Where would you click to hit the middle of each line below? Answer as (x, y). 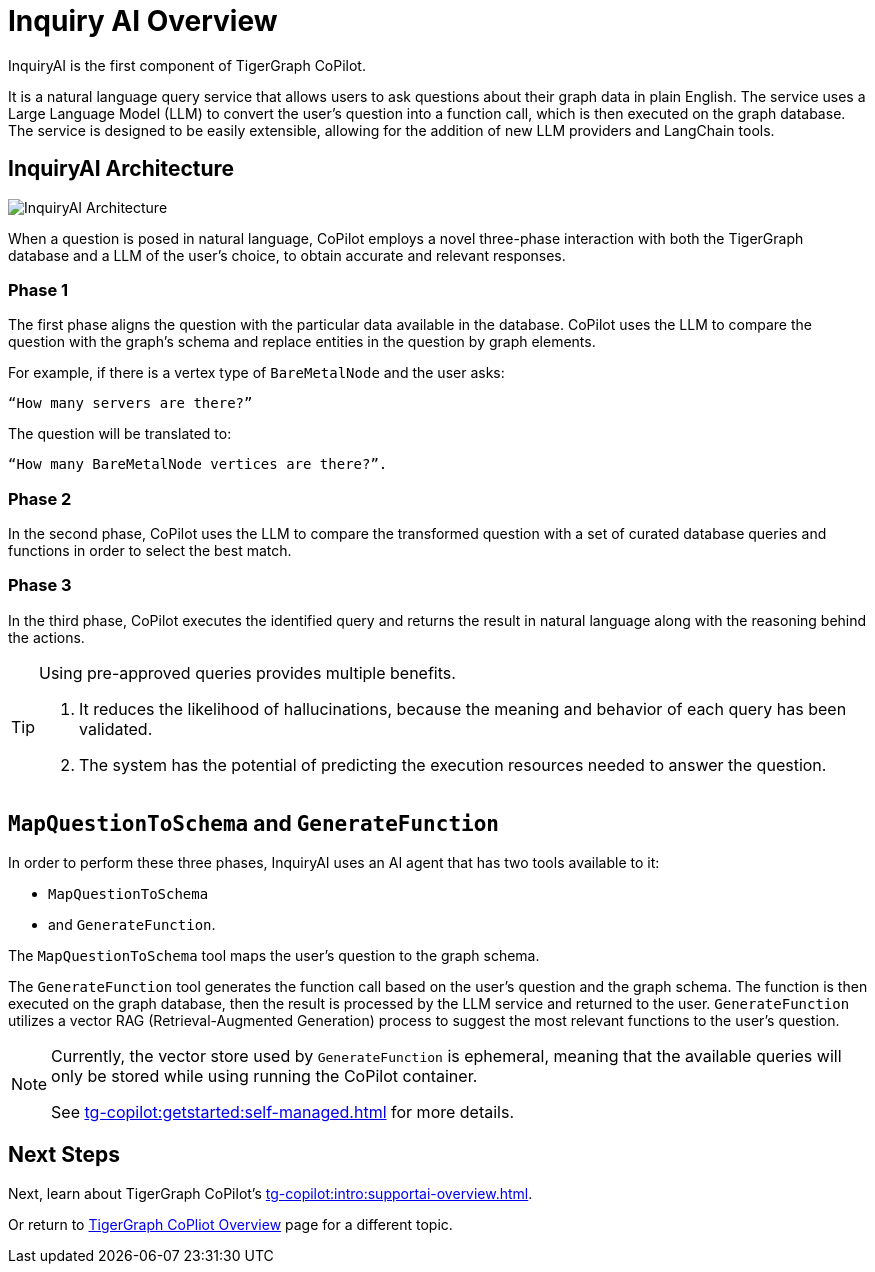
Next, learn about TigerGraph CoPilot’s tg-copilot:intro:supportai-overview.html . (270, 1193)
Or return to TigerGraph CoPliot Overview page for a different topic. (230, 1224)
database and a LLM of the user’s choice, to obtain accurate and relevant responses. (287, 255)
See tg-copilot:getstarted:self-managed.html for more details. (283, 1111)
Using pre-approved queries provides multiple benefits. (247, 672)
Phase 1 (38, 289)
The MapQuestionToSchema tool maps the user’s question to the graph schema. (274, 955)
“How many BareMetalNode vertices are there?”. (198, 464)
